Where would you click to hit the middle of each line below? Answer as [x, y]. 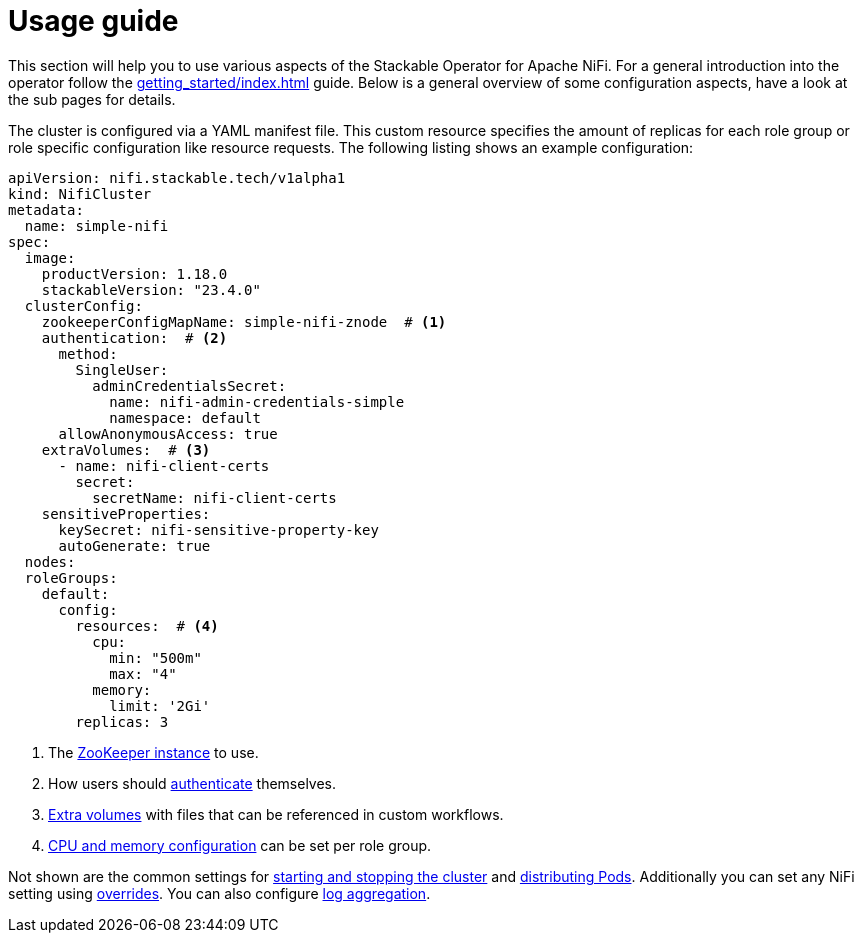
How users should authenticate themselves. [192, 783]
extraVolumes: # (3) [126, 449]
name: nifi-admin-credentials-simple [257, 401]
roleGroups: [71, 577]
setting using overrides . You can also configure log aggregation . [219, 893]
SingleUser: [122, 369]
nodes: [50, 561]
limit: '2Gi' [160, 705]
